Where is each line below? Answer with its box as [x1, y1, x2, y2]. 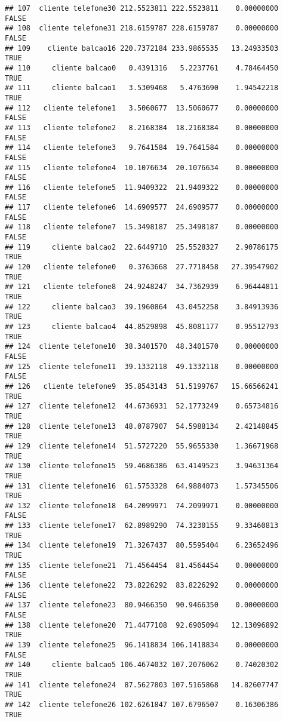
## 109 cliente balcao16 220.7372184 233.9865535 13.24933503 [5, 44, 279, 53]
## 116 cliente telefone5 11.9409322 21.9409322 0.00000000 [5, 183, 279, 192]
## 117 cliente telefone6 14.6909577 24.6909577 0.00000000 [5, 203, 279, 212]
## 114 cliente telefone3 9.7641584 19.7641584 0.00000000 [5, 143, 279, 152]
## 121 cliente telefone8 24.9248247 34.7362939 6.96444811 [5, 282, 279, 291]
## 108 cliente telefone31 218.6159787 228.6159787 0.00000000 [5, 24, 279, 33]
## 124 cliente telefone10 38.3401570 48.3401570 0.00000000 [5, 342, 279, 351]
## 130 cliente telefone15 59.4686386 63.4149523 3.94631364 [5, 462, 279, 471]
